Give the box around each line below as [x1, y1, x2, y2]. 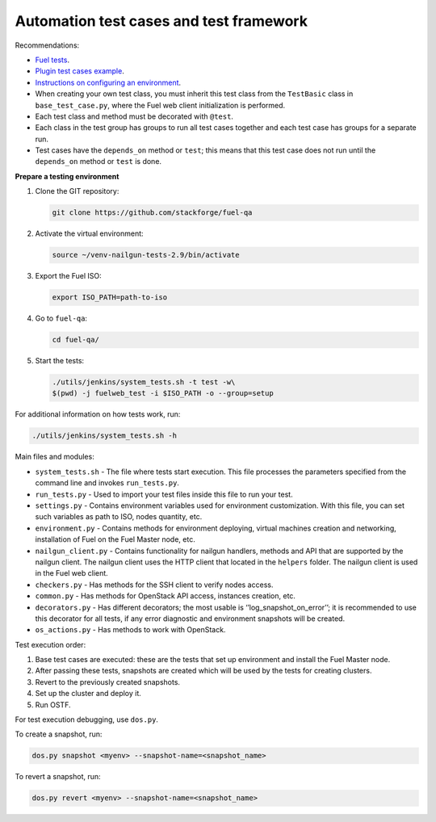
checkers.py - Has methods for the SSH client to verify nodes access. [35, 580, 274, 589]
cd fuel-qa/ [52, 335, 100, 345]
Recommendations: [15, 40, 80, 50]
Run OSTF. [35, 699, 71, 710]
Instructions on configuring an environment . [35, 78, 182, 87]
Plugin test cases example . [35, 66, 124, 76]
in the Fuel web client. [35, 568, 108, 578]
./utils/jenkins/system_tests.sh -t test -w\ [52, 378, 236, 387]
